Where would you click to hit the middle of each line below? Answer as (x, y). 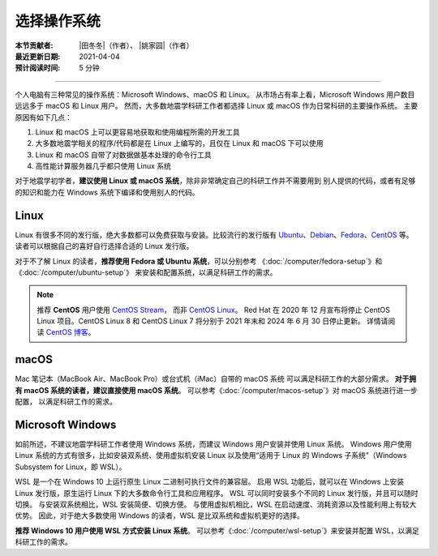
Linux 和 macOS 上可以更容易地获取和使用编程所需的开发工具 (138, 132)
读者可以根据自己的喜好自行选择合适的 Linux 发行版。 (104, 246)
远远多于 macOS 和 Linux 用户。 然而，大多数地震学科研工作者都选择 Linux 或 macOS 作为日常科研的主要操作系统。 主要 (216, 106)
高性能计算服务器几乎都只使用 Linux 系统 (103, 166)
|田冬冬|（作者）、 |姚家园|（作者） (136, 45)
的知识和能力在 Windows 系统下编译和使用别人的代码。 (107, 192)
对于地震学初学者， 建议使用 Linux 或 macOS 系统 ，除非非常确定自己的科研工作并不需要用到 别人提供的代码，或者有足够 (215, 181)
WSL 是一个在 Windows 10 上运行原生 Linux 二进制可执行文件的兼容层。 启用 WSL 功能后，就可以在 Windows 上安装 (210, 481)
